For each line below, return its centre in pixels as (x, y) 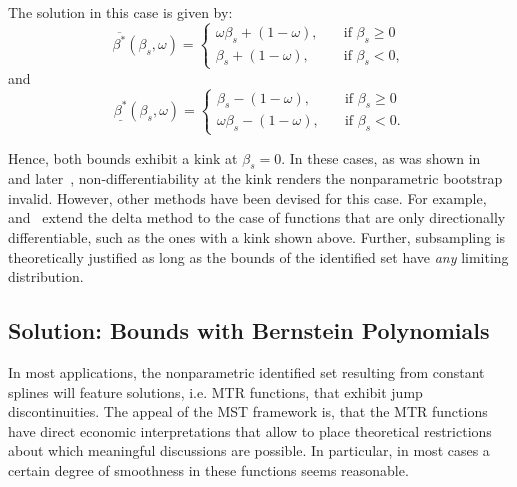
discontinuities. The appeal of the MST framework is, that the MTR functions (248, 411)
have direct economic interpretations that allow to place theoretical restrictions (250, 430)
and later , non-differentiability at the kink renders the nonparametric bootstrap (255, 178)
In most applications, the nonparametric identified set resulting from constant (246, 372)
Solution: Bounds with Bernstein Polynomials (249, 330)
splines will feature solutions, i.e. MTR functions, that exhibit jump (215, 391)
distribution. (46, 276)
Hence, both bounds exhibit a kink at (123, 157)
